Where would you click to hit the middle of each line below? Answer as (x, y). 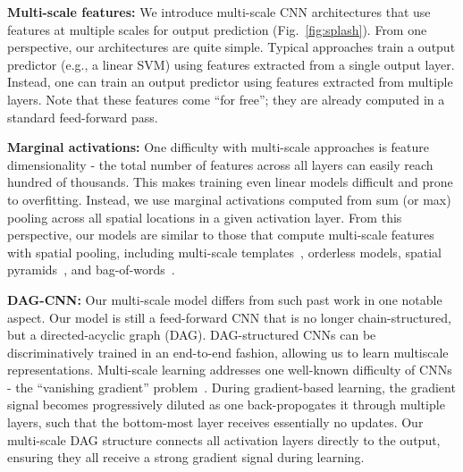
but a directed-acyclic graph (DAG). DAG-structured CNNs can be (192, 335)
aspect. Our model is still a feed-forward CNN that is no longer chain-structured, (229, 317)
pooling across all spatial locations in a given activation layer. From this (205, 217)
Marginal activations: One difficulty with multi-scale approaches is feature (219, 147)
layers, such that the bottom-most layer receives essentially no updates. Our (215, 422)
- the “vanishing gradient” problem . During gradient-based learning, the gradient (231, 387)
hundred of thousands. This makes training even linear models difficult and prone (230, 182)
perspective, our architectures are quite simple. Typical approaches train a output (231, 47)
